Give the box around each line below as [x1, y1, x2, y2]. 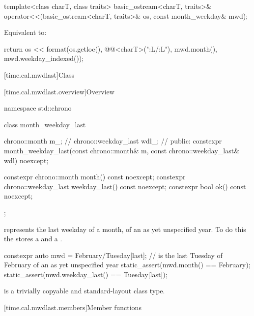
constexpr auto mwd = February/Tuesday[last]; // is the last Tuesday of [4, 250, 223, 260]
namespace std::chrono [4, 103, 72, 113]
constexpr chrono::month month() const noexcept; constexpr [4, 172, 186, 182]
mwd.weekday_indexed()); [4, 53, 84, 63]
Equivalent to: [4, 27, 47, 37]
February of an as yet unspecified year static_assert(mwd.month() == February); [4, 259, 251, 270]
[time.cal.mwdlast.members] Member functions [4, 302, 141, 313]
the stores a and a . [4, 233, 62, 244]
